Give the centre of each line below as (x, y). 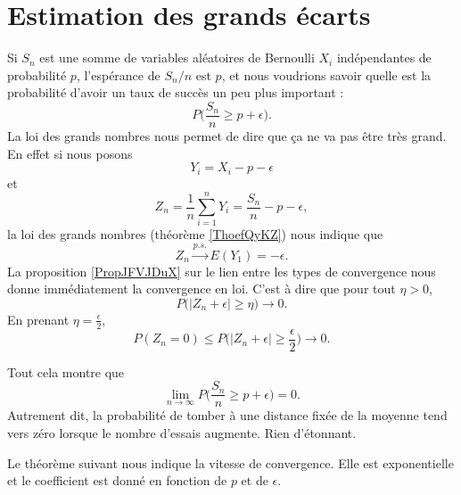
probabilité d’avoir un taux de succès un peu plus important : (176, 92)
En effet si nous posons (70, 153)
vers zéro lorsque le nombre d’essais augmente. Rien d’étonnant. (182, 433)
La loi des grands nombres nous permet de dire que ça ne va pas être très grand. (227, 135)
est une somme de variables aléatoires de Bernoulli (177, 58)
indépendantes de (384, 58)
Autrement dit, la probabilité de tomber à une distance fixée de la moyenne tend (227, 415)
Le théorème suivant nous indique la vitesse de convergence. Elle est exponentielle (230, 462)
